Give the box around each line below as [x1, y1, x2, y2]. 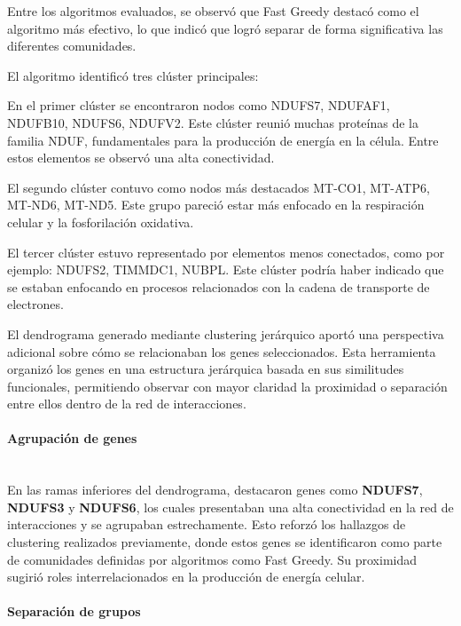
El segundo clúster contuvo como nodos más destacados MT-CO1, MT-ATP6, [7, 178, 430, 196]
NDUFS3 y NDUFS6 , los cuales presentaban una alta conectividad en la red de [7, 497, 454, 516]
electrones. [7, 295, 64, 313]
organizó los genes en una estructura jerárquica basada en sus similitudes [7, 360, 404, 378]
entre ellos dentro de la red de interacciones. [7, 394, 246, 413]
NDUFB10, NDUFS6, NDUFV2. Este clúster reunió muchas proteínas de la [7, 113, 418, 131]
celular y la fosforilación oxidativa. [7, 212, 194, 231]
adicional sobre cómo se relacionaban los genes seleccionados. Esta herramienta [7, 342, 436, 361]
